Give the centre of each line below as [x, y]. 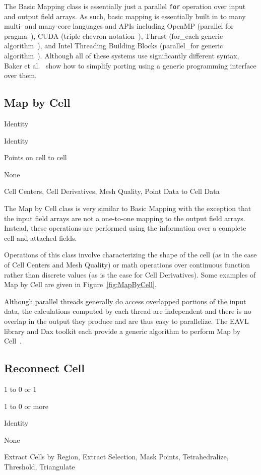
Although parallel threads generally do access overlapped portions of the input [125, 301]
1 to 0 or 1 [20, 389]
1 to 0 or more [26, 406]
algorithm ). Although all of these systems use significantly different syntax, [122, 56]
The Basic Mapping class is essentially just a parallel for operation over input [125, 6]
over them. [20, 75]
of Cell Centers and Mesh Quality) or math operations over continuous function [127, 264]
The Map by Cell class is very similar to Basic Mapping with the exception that [128, 208]
